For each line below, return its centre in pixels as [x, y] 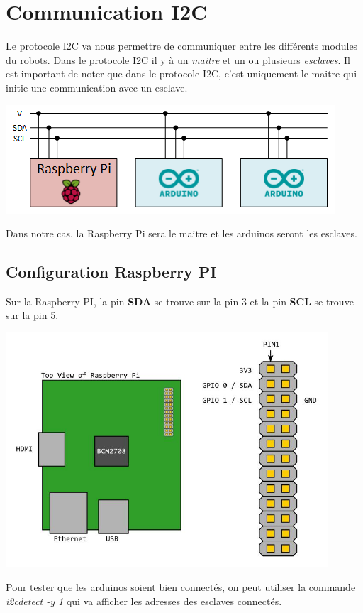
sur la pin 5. [32, 315]
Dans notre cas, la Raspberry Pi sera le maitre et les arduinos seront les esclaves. [181, 233]
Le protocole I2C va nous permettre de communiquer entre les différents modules [182, 46]
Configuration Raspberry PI [111, 272]
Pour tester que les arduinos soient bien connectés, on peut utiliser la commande [181, 586]
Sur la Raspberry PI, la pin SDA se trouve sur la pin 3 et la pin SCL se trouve [180, 301]
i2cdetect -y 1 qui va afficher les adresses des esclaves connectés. [144, 601]
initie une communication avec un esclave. [97, 87]
